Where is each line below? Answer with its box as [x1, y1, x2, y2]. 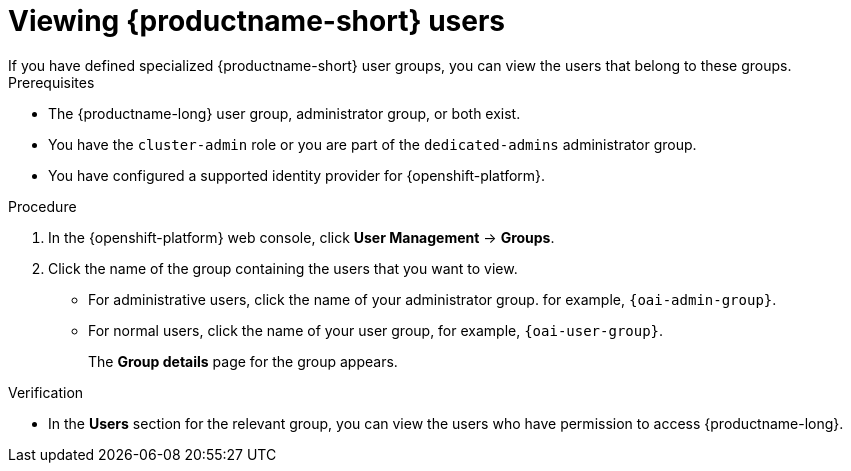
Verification [8, 383, 84, 401]
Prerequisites [8, 73, 95, 91]
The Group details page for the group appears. [88, 352, 398, 370]
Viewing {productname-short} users [8, 4, 506, 38]
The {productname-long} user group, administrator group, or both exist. [48, 104, 521, 122]
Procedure [8, 197, 77, 215]
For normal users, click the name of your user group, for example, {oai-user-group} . [88, 321, 664, 339]
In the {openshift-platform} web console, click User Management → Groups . [48, 228, 555, 246]
